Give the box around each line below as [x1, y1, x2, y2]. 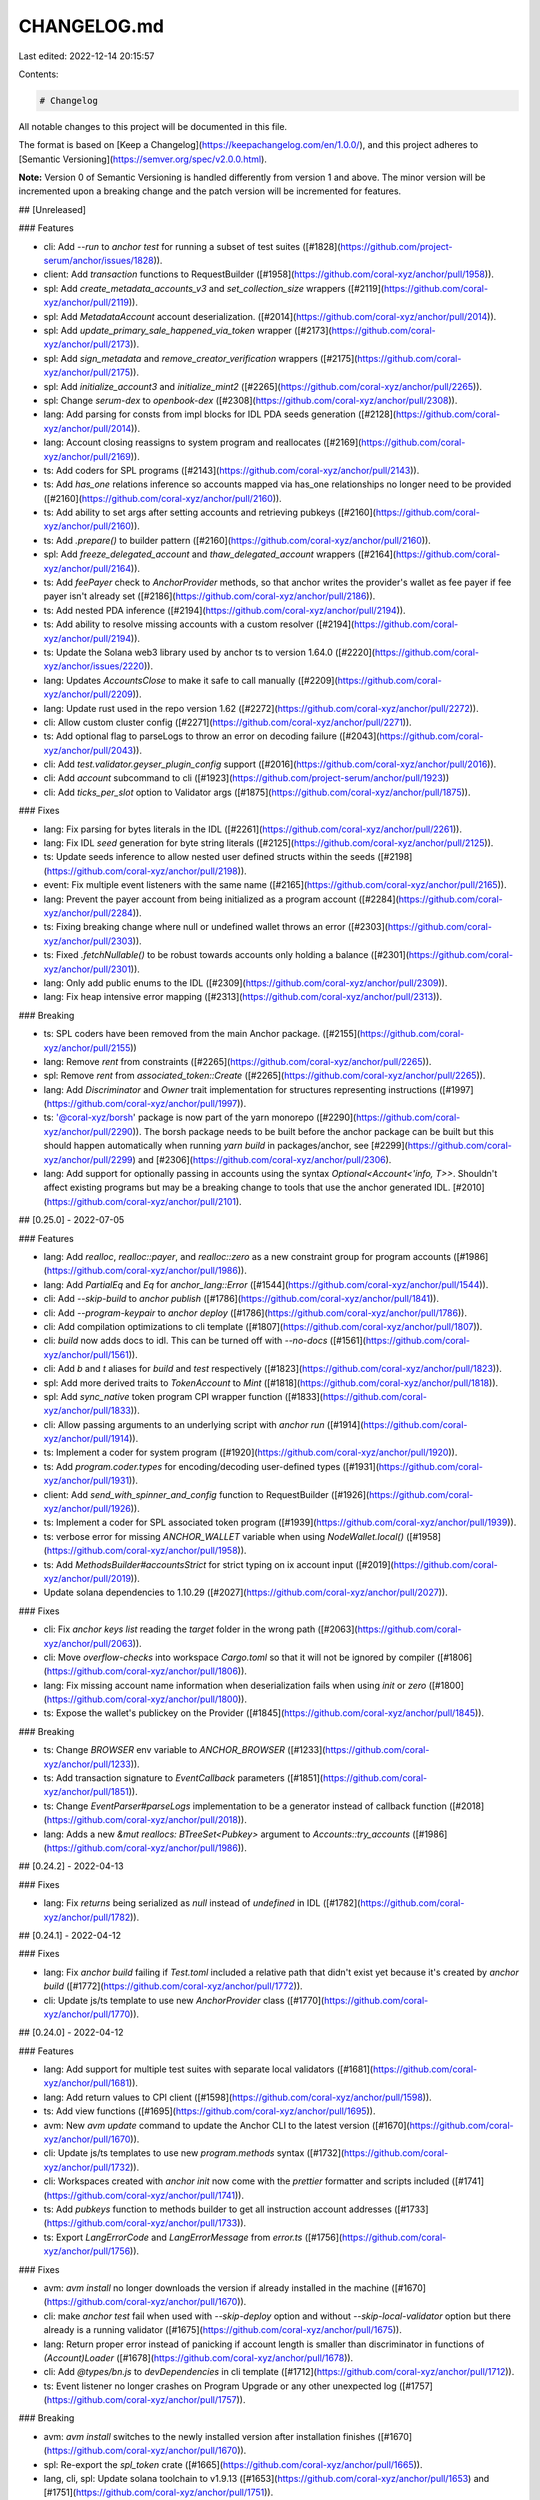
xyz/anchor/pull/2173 [43, 338, 131, 350]
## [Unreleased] [18, 203, 87, 215]
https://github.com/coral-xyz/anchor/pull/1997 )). [46, 1098, 247, 1110]
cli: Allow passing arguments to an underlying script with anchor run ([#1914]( [43, 1418, 364, 1430]
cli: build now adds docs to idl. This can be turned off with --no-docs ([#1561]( [43, 1335, 367, 1347]
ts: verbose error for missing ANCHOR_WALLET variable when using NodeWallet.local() [43, 1530, 404, 1542]
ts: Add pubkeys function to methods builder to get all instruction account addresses [43, 2203, 392, 2215]
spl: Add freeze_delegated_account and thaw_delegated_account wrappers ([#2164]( [43, 548, 397, 560]
